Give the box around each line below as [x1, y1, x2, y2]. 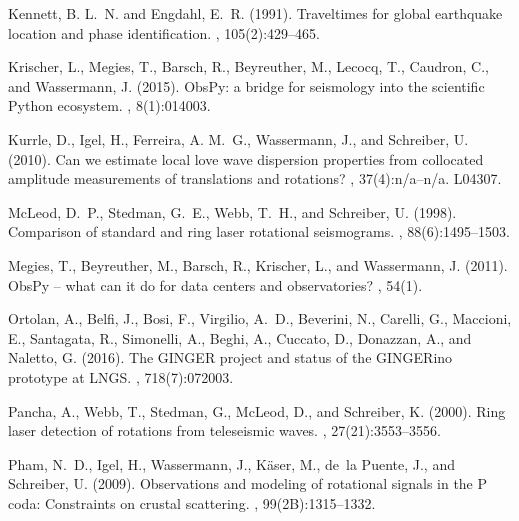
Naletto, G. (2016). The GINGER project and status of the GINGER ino [8, 347, 453, 368]
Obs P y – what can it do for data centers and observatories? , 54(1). [8, 274, 423, 295]
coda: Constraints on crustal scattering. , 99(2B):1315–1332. [8, 492, 376, 513]
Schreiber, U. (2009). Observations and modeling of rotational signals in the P [8, 473, 488, 494]
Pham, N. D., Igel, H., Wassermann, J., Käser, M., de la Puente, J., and [8, 453, 455, 474]
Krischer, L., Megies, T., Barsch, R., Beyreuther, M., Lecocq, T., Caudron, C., [8, 56, 489, 77]
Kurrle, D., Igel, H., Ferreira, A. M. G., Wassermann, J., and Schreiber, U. [8, 128, 469, 149]
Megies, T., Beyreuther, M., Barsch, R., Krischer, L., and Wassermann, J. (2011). [8, 254, 508, 275]
